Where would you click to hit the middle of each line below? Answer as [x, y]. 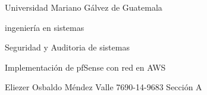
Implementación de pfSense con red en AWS [85, 67]
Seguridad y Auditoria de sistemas [67, 47]
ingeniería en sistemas [45, 27]
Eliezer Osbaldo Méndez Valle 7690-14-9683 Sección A [103, 87]
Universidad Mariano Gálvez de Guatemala [84, 7]
